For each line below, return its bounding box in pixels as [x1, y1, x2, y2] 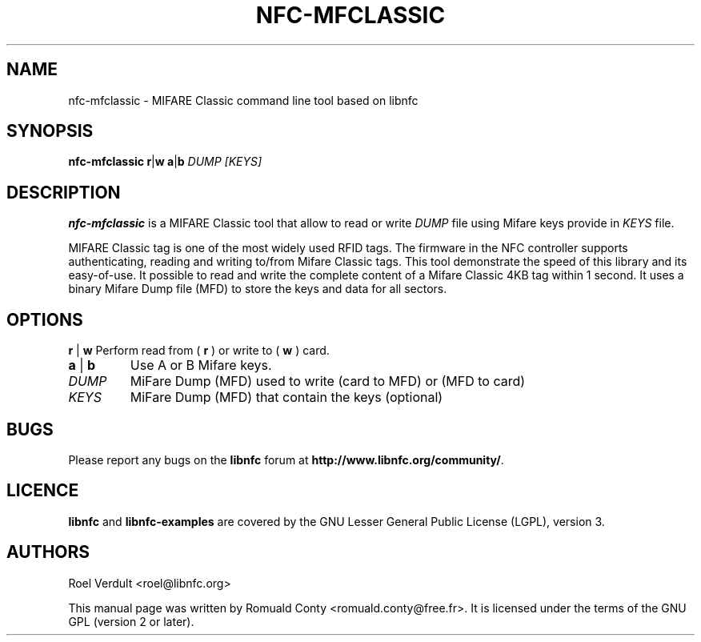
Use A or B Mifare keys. [130, 357, 272, 374]
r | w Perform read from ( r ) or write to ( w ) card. [68, 343, 330, 358]
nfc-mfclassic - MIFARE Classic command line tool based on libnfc [68, 93, 419, 107]
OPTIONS [6, 309, 83, 330]
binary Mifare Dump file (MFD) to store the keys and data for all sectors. [68, 282, 447, 296]
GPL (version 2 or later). [68, 614, 194, 628]
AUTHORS [6, 542, 90, 563]
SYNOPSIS [6, 121, 94, 142]
